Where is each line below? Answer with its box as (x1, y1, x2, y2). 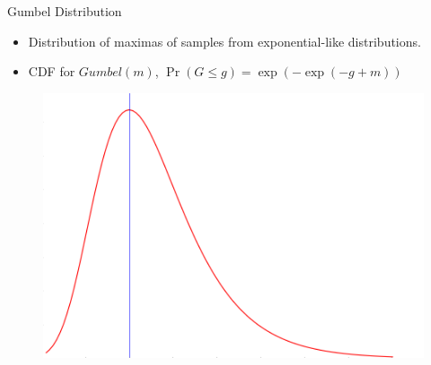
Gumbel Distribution (7, 2, 122, 20)
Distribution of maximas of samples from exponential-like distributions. (28, 31, 421, 50)
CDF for (28, 62, 75, 81)
